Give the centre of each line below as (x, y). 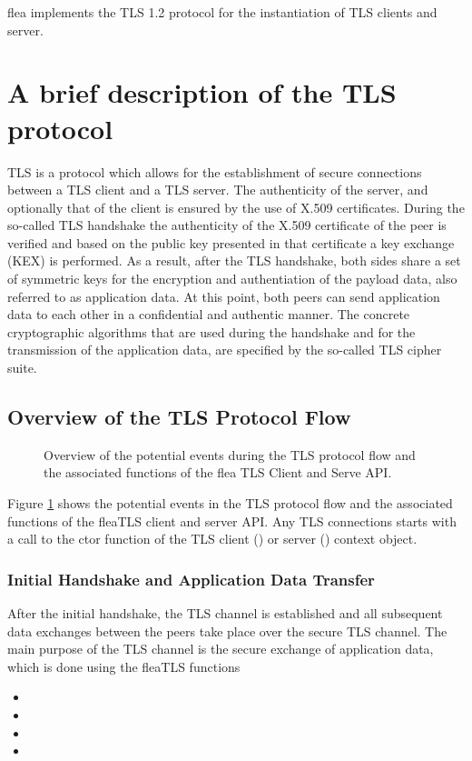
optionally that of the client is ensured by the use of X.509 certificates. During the (236, 207)
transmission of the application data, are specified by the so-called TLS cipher (225, 350)
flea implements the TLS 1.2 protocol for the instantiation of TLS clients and (222, 12)
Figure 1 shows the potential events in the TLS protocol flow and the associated (230, 503)
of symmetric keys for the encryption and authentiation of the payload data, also (232, 279)
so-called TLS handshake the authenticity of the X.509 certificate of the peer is (227, 225)
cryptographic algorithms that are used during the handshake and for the (211, 331)
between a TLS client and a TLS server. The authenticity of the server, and (218, 190)
